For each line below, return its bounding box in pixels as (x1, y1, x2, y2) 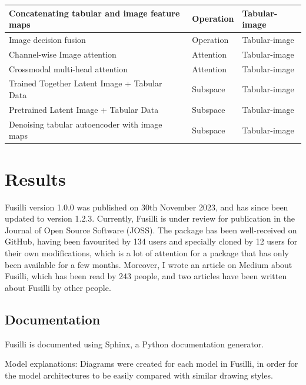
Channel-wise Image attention (9, 48, 117, 60)
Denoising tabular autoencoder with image (9, 118, 162, 130)
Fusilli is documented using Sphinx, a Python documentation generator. (5, 337, 264, 350)
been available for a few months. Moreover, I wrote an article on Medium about (5, 258, 292, 270)
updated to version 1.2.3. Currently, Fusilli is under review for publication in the (5, 212, 295, 225)
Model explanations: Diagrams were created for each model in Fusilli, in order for (5, 357, 298, 370)
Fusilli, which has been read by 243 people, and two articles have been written (5, 270, 287, 282)
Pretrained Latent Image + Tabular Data (9, 103, 159, 115)
